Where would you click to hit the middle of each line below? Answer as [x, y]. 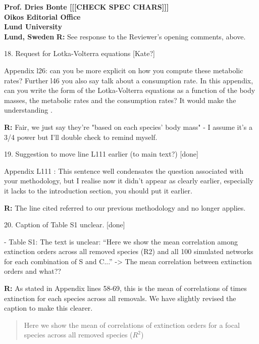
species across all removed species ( [78, 335]
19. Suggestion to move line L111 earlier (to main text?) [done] [101, 154]
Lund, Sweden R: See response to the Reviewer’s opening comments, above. [125, 36]
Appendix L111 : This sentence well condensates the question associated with [124, 170]
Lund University [33, 27]
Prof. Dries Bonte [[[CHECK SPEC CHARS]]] [87, 7]
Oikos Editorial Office [42, 16]
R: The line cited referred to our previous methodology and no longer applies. [125, 207]
